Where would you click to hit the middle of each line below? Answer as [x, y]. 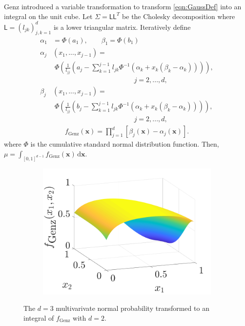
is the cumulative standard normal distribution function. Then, [125, 144]
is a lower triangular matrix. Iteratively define [122, 27]
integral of [39, 317]
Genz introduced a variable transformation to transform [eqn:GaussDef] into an [123, 6]
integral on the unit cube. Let [48, 16]
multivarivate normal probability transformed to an [133, 308]
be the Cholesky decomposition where [179, 16]
